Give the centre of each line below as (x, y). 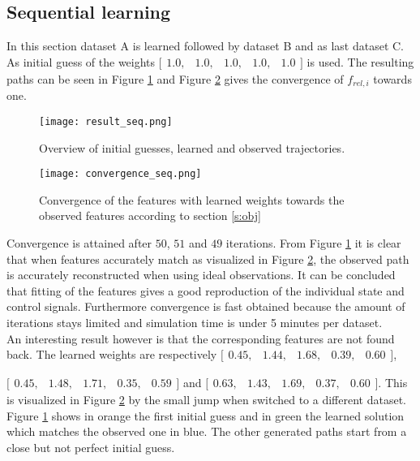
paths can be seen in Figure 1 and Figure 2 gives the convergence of (175, 78)
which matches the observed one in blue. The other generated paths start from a (207, 431)
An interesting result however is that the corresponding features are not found (201, 338)
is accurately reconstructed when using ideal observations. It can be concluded (201, 275)
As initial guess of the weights (81, 61)
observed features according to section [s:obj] (150, 215)
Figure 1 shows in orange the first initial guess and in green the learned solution (206, 415)
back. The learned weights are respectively (112, 354)
